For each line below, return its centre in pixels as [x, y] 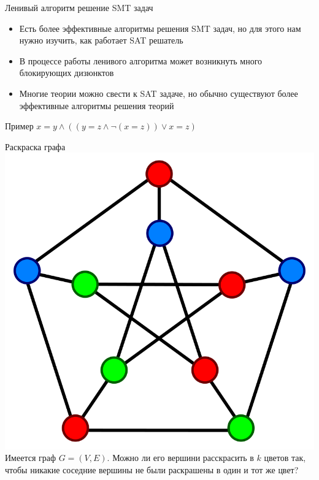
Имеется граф [31, 458]
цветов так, [285, 458]
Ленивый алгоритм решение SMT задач [79, 7]
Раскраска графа [35, 146]
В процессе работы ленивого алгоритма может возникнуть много [141, 60]
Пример [19, 126]
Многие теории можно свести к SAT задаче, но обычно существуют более [159, 93]
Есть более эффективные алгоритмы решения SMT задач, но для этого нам [160, 28]
